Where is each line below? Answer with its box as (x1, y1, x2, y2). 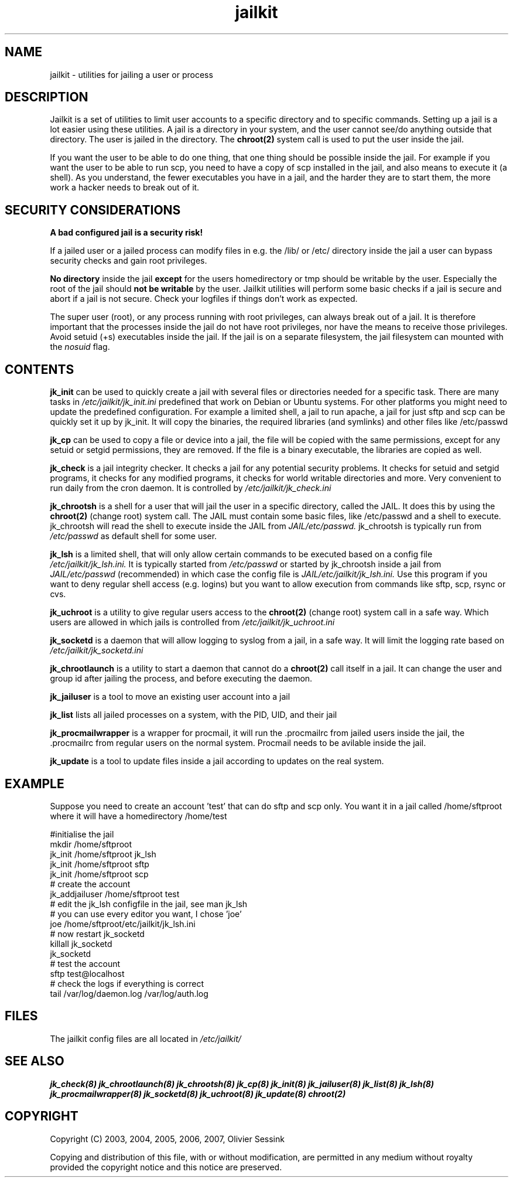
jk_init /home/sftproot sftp (50, 859, 149, 869)
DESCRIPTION (5, 90, 88, 105)
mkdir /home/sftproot (50, 839, 132, 849)
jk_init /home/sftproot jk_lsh (50, 849, 156, 859)
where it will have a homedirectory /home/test (50, 810, 227, 821)
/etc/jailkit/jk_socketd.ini (50, 645, 143, 656)
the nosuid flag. (50, 342, 110, 352)
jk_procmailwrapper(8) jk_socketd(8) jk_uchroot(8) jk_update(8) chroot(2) (50, 1088, 346, 1099)
